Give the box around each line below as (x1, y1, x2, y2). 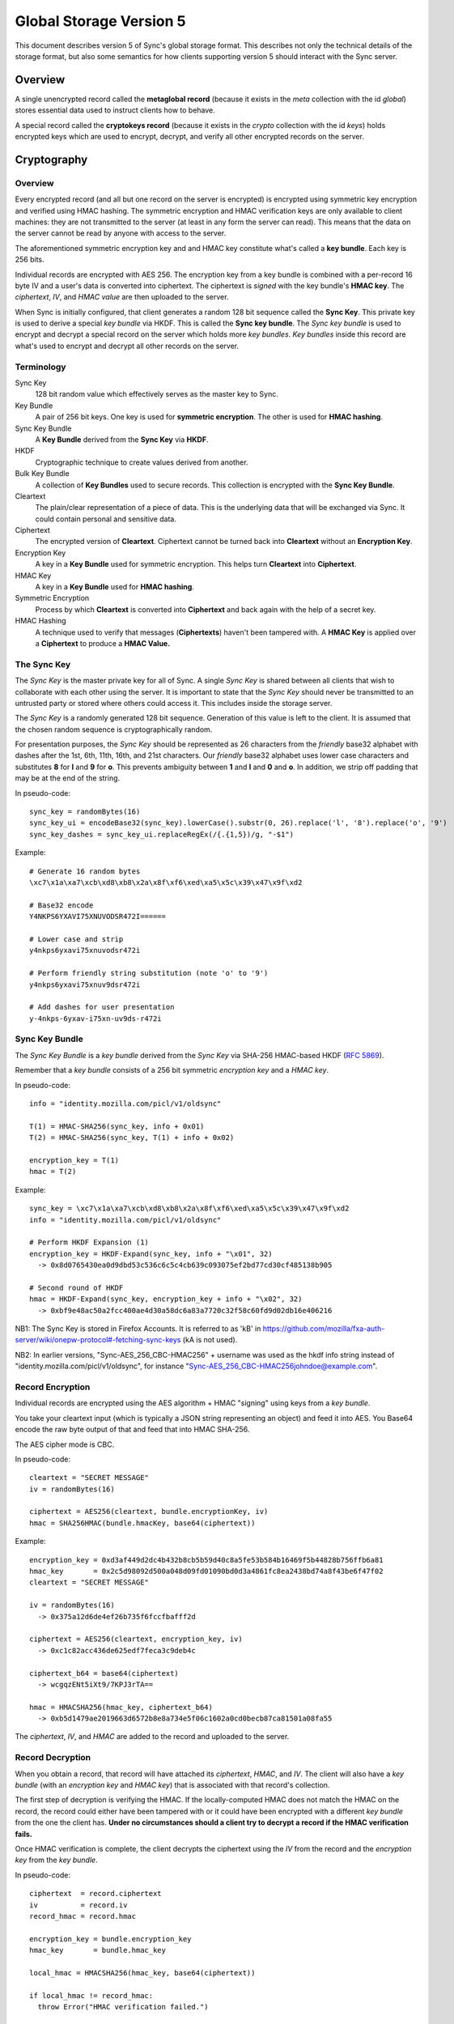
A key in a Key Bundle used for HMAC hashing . (35, 582, 194, 592)
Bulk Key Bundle (15, 469, 70, 478)
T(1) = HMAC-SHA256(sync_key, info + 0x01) (29, 1121, 205, 1131)
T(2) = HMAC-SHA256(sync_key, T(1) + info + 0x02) (29, 1133, 235, 1142)
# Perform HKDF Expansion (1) (29, 1238, 150, 1247)
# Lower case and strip (29, 934, 124, 943)
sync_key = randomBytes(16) (29, 807, 141, 817)
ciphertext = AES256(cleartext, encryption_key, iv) (29, 1635, 243, 1643)
